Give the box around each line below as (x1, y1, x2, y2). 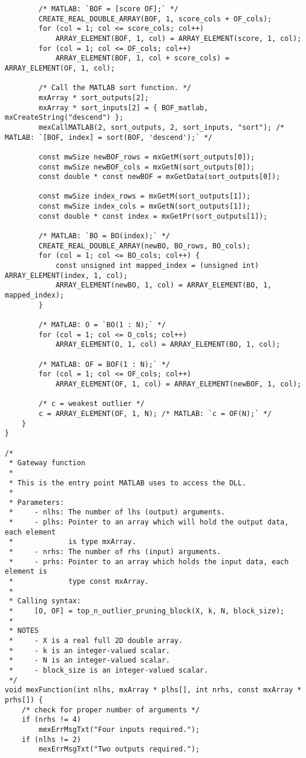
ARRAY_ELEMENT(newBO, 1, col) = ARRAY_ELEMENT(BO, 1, (55, 281, 272, 290)
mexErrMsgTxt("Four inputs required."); (38, 725, 200, 734)
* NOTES (9, 626, 39, 635)
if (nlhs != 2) (21, 735, 81, 744)
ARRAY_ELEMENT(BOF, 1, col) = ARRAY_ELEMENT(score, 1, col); (55, 34, 302, 43)
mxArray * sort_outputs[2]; (38, 93, 149, 102)
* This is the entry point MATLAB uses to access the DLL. (9, 478, 247, 487)
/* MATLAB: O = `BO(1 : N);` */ (38, 321, 166, 329)
